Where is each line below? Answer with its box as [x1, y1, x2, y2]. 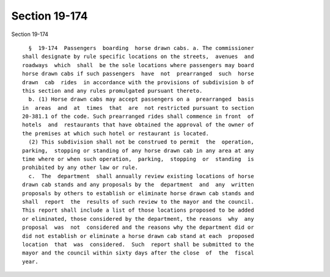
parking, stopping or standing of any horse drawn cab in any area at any [22, 147, 254, 154]
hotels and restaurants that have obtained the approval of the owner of [22, 121, 254, 128]
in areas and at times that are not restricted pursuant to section [22, 104, 254, 111]
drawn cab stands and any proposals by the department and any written [22, 181, 254, 189]
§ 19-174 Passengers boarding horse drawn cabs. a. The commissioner [28, 45, 254, 51]
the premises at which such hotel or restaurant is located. [22, 130, 209, 137]
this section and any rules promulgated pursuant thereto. [22, 87, 203, 94]
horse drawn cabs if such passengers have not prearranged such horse [22, 70, 254, 77]
